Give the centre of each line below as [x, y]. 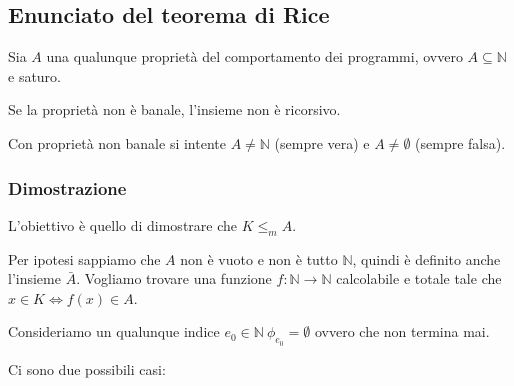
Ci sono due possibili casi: [87, 368]
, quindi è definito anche [426, 258]
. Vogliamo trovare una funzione [174, 278]
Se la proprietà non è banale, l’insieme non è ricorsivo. [174, 109]
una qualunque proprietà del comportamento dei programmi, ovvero [254, 56]
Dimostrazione [67, 187]
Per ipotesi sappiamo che [84, 258]
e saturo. [35, 75]
